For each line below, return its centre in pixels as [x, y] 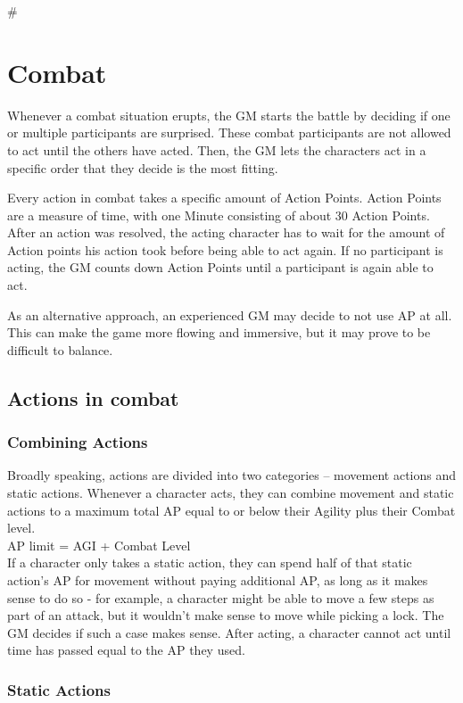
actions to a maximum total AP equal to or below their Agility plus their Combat [231, 510]
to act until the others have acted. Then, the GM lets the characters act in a [217, 149]
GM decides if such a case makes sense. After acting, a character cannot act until [229, 632]
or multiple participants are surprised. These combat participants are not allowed [229, 132]
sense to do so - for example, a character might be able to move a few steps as [221, 597]
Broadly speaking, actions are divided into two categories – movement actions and [232, 475]
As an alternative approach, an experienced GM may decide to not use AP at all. [230, 314]
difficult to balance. [60, 349]
